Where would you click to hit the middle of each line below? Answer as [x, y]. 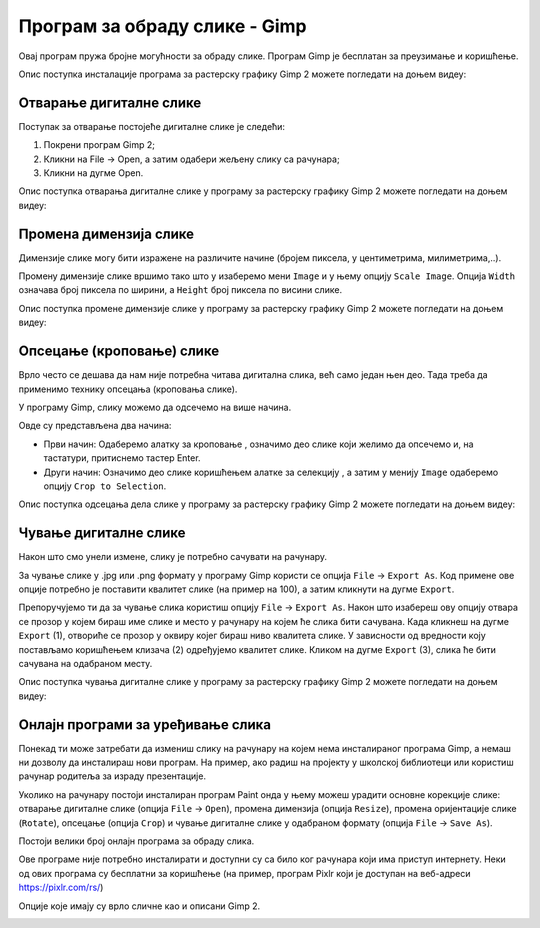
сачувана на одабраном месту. [85, 663]
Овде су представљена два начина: [95, 426]
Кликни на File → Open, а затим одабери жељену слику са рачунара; [191, 159]
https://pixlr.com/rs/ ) [61, 887]
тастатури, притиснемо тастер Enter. [122, 458]
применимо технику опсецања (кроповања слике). [128, 389]
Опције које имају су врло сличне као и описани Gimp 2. [139, 906]
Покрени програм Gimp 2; [99, 145]
